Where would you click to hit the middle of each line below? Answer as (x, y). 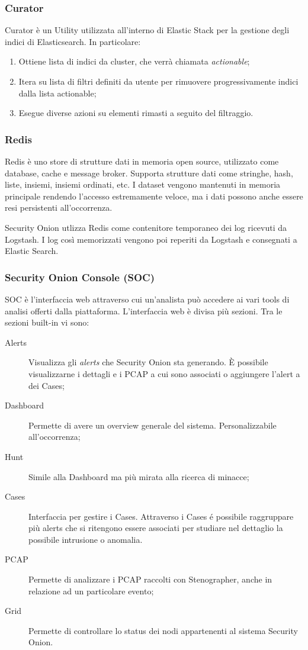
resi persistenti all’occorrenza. (59, 207)
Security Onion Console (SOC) (80, 277)
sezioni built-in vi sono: (47, 322)
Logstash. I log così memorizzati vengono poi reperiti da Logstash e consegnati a (151, 239)
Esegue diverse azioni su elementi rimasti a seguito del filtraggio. (136, 113)
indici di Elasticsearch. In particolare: (73, 41)
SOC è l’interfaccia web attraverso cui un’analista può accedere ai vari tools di (147, 299)
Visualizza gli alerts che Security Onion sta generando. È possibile (148, 362)
